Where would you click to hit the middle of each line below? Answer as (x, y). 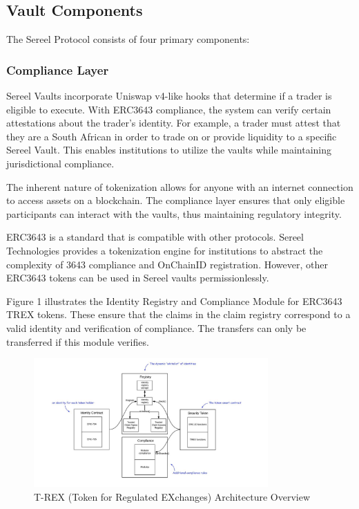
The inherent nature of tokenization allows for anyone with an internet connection (180, 186)
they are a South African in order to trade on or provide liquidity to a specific (172, 136)
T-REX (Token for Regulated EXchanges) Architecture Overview (172, 496)
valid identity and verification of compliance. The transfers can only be (156, 327)
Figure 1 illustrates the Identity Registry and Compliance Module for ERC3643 (174, 300)
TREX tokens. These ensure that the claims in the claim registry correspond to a (178, 314)
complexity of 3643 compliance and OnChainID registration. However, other (167, 264)
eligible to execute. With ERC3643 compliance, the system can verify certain (169, 109)
